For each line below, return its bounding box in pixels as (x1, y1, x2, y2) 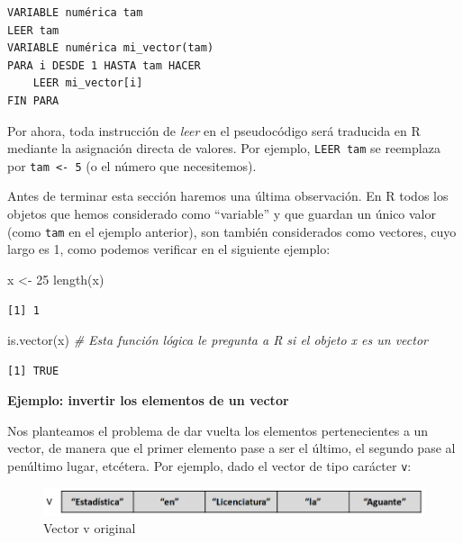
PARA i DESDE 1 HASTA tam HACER (7, 59, 201, 72)
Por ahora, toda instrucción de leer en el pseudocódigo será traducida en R (7, 121, 421, 140)
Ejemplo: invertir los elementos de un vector (7, 391, 289, 410)
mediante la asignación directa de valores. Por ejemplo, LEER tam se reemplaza (7, 139, 440, 158)
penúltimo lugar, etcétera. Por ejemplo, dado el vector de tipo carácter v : (7, 457, 412, 475)
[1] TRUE (7, 364, 59, 377)
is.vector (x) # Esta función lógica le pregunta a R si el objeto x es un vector (7, 330, 428, 349)
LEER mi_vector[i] (32, 77, 143, 90)
